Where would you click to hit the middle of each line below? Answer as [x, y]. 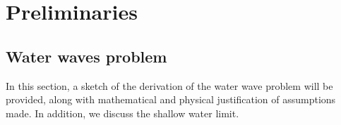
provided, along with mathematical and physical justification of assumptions [171, 99]
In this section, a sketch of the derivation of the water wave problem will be [169, 85]
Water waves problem [86, 56]
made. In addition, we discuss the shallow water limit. [122, 113]
